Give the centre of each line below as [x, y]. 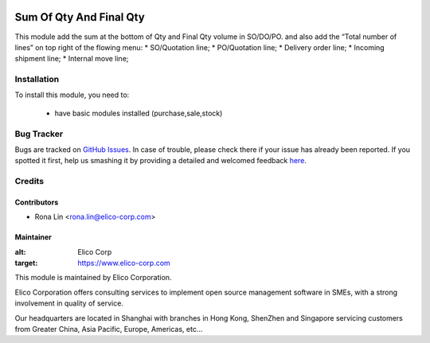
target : [26, 263]
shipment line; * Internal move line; [72, 59]
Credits [29, 181]
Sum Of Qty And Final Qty [80, 17]
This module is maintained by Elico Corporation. [93, 278]
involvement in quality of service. [69, 303]
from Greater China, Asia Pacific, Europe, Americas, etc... [109, 329]
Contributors [37, 202]
